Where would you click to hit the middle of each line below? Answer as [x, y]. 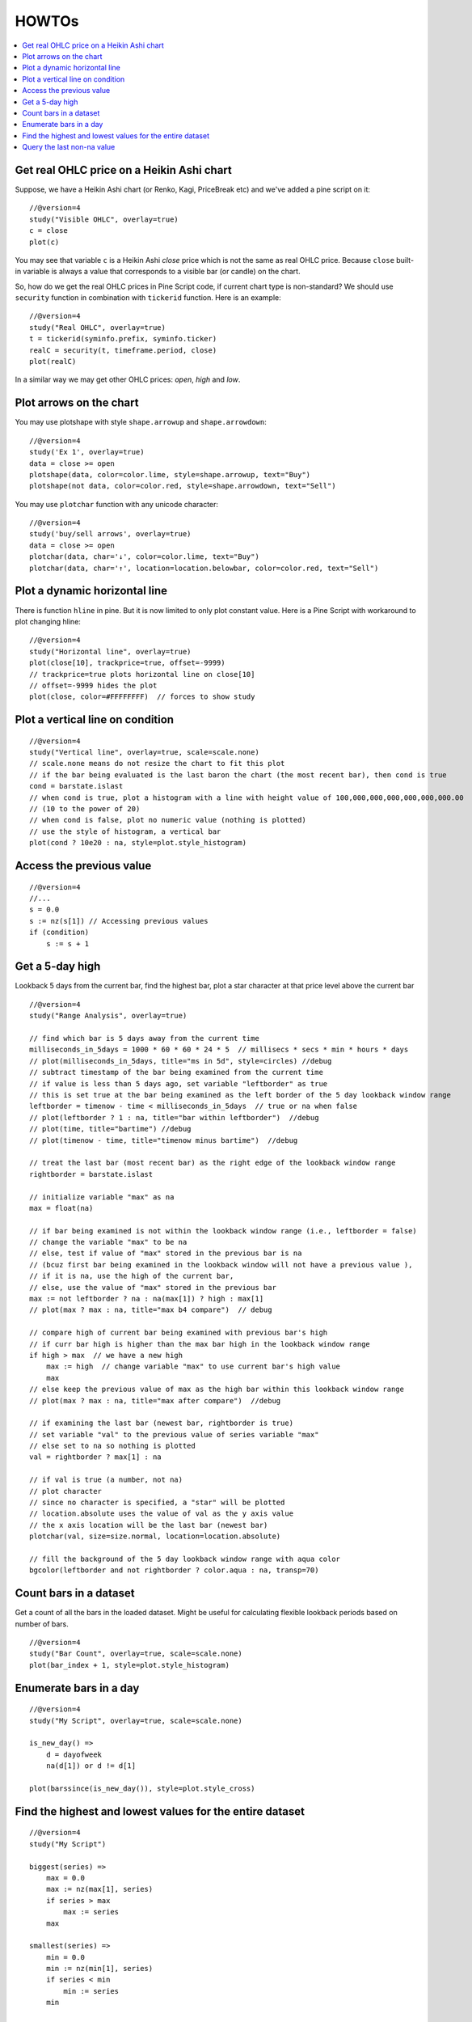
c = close [48, 231]
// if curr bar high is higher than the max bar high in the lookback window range [200, 1344]
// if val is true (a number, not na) [106, 1480]
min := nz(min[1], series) [99, 1969]
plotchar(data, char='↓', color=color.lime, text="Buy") [145, 557]
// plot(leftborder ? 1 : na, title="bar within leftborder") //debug [174, 1117]
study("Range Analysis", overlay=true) [108, 1016]
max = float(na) [61, 1208]
